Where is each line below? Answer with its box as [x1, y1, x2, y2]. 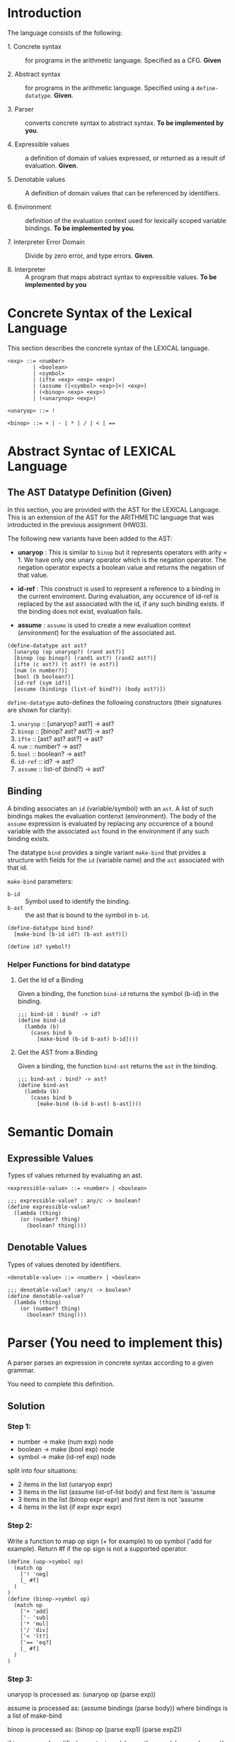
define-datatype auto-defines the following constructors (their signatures [7, 698, 222, 706]
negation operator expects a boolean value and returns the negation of [17, 563, 224, 571]
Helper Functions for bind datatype [7, 959, 131, 969]
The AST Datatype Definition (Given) [7, 487, 172, 499]
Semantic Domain [7, 1124, 114, 1140]
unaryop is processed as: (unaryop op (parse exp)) [7, 1690, 156, 1699]
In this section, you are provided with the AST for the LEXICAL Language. [7, 505, 221, 514]
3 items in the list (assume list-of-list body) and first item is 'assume [17, 1488, 216, 1496]
